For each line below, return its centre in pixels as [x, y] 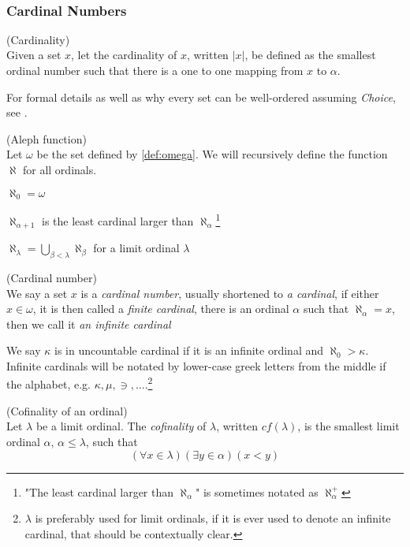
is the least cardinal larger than [118, 220]
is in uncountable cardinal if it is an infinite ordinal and [189, 350]
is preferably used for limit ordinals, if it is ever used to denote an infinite [213, 518]
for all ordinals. [60, 169]
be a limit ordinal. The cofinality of [121, 426]
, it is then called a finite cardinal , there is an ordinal [161, 309]
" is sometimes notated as [257, 491]
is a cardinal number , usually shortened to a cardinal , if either [230, 293]
